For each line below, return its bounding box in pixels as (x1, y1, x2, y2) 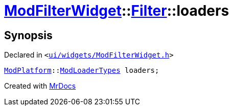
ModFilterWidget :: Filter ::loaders (4, 2, 229, 19)
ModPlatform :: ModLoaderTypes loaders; (4, 66, 159, 75)
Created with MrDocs (4, 81, 76, 91)
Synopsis (4, 29, 53, 42)
